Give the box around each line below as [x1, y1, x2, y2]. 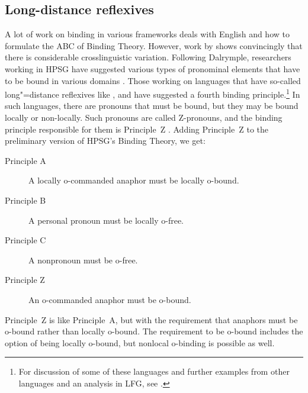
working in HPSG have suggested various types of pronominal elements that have [5, 62, 300, 75]
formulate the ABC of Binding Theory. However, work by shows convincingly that [5, 39, 303, 51]
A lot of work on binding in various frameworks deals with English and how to [5, 28, 290, 40]
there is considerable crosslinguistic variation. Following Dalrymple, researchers [5, 51, 291, 63]
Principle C [5, 234, 46, 246]
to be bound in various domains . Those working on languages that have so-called [5, 74, 301, 86]
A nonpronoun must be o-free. [28, 253, 138, 266]
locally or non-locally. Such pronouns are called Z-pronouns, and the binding [5, 111, 283, 124]
